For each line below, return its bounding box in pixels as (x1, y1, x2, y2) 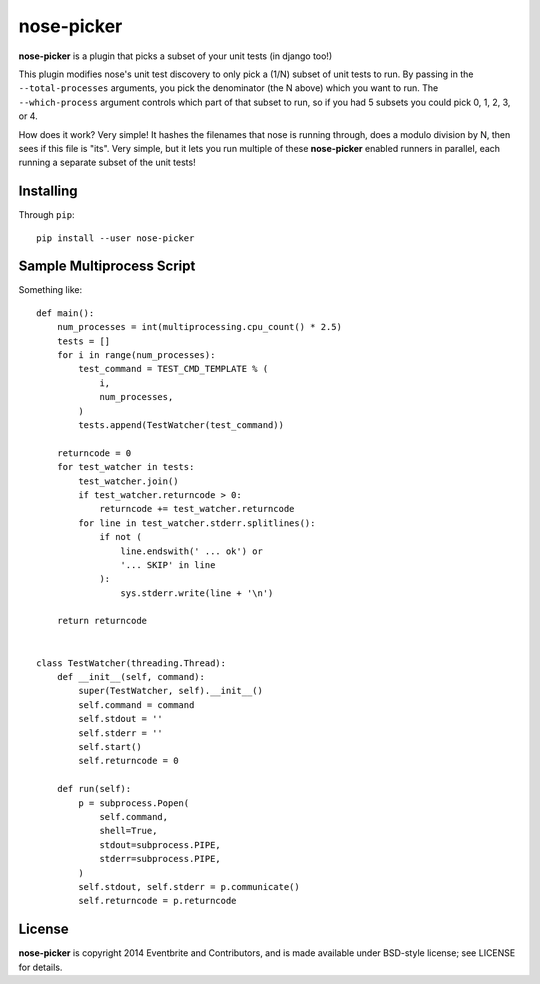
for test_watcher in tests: (56, 461, 195, 473)
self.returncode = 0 (78, 755, 179, 767)
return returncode (56, 615, 148, 627)
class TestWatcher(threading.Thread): (36, 657, 227, 669)
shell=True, (99, 825, 158, 837)
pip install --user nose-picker (36, 232, 195, 244)
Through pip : (18, 209, 75, 221)
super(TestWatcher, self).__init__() (78, 685, 264, 697)
